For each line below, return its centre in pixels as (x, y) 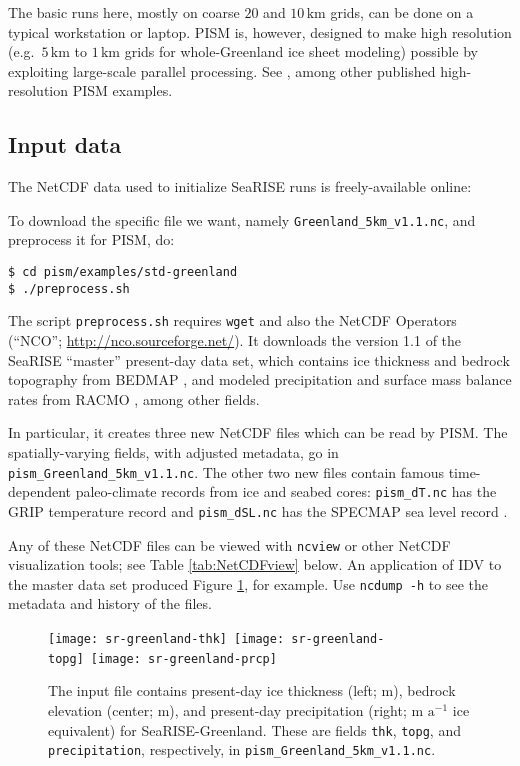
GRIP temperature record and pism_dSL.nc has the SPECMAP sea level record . (258, 510)
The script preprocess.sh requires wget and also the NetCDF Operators (232, 320)
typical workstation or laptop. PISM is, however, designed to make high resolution (260, 31)
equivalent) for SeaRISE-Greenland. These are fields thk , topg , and (254, 729)
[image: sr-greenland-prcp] (183, 658)
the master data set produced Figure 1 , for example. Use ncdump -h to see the (248, 583)
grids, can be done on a (402, 12)
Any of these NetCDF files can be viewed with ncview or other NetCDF (229, 544)
